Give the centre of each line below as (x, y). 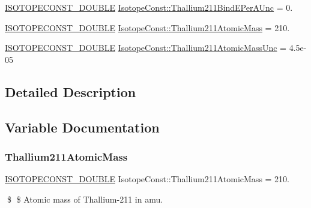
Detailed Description (71, 91)
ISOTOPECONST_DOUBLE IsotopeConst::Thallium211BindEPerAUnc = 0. (149, 7)
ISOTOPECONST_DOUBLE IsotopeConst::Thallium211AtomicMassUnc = (146, 48)
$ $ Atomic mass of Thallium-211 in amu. (85, 199)
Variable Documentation (82, 127)
